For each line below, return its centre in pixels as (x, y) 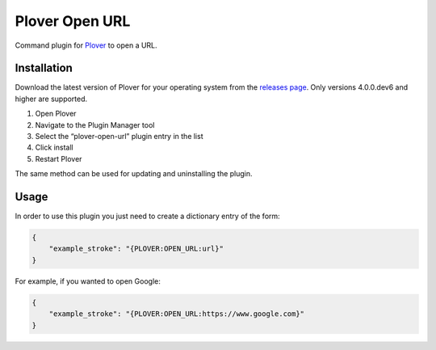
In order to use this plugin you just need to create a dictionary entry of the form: (147, 216)
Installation (44, 68)
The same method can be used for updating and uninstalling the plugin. (134, 174)
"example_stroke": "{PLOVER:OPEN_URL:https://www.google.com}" (177, 314)
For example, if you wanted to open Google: (88, 281)
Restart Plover (59, 158)
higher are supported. (51, 99)
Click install (54, 148)
